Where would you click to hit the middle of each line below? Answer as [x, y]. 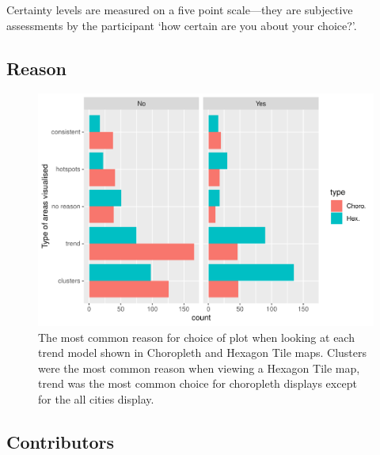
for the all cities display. [96, 398]
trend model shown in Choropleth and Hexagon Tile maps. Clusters [202, 353]
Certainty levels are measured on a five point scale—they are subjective [180, 9]
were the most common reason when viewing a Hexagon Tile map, [199, 368]
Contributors [61, 441]
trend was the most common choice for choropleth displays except [198, 383]
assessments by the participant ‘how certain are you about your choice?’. [182, 25]
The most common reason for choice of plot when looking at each [196, 337]
